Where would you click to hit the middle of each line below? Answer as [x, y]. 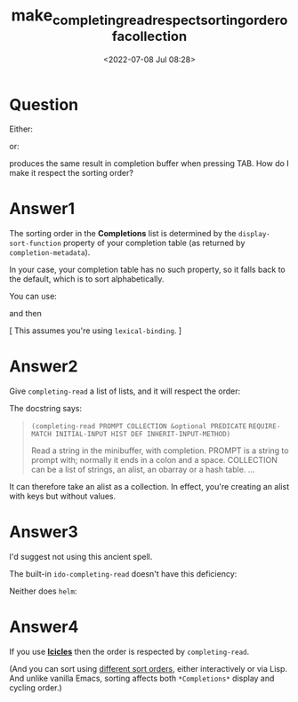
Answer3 [44, 532]
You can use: [33, 296]
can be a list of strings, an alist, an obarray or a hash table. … [143, 470]
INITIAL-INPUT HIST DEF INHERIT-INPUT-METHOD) [143, 435]
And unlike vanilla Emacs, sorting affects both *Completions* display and [142, 678]
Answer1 [42, 209]
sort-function [36, 244]
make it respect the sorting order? [71, 173]
